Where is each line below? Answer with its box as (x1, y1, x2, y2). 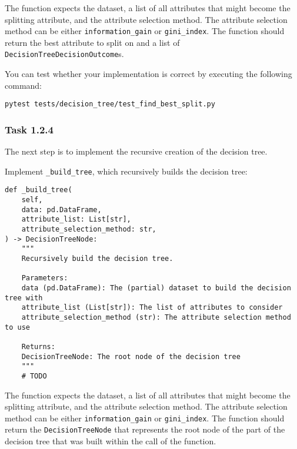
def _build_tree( (5, 186, 72, 195)
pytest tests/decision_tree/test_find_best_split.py (5, 100, 215, 109)
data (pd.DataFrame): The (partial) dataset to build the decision (21, 283, 291, 292)
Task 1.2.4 (5, 122, 54, 136)
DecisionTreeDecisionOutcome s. (5, 48, 124, 60)
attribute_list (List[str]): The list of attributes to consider (21, 303, 283, 312)
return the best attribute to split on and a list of (5, 36, 180, 48)
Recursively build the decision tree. (21, 254, 173, 263)
